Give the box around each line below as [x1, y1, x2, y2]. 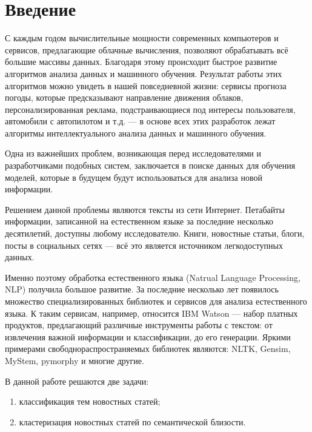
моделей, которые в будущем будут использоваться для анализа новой [5, 170, 262, 183]
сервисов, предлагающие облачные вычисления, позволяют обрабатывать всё [5, 43, 288, 56]
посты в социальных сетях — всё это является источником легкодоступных [5, 238, 283, 251]
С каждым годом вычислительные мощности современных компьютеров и [5, 32, 279, 44]
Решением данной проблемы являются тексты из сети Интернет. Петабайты [5, 203, 285, 215]
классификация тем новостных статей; [19, 395, 161, 408]
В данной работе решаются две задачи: [5, 374, 149, 387]
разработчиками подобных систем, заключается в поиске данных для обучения [5, 159, 296, 172]
